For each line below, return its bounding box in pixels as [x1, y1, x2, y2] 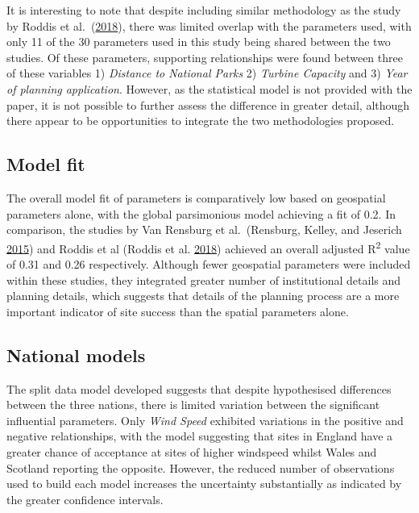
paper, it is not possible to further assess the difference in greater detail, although [6, 96, 410, 113]
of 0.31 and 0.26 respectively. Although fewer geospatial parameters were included [6, 255, 411, 272]
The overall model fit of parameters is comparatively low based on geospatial [6, 189, 386, 206]
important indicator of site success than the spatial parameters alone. [6, 302, 349, 319]
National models [6, 342, 146, 367]
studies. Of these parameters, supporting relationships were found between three [6, 48, 403, 65]
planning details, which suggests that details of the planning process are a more [6, 287, 400, 304]
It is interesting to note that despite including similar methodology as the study [6, 2, 401, 18]
